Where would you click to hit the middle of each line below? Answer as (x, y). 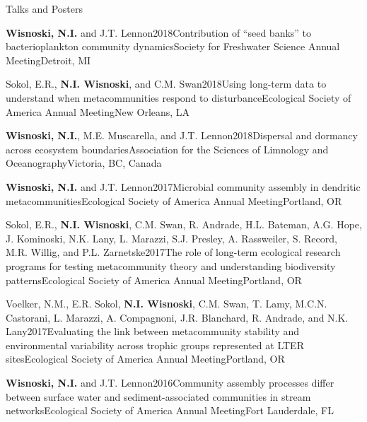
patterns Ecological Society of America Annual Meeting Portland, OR (154, 280)
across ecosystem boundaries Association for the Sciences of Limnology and (167, 149)
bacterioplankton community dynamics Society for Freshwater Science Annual (173, 46)
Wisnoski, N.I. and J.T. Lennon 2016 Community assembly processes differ (170, 383)
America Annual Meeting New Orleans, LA (98, 111)
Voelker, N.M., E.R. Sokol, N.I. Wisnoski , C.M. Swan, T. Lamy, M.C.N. (167, 304)
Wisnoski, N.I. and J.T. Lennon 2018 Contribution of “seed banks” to (159, 32)
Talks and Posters (44, 8)
